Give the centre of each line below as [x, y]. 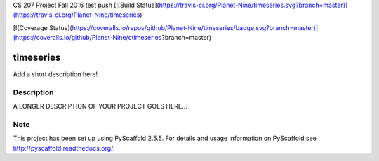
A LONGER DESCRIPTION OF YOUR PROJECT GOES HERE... [100, 106]
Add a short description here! [55, 74]
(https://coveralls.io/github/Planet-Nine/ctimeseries [87, 38]
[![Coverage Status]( [43, 27]
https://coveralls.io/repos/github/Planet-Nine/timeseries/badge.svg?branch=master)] [195, 27]
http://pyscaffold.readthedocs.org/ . [64, 148]
